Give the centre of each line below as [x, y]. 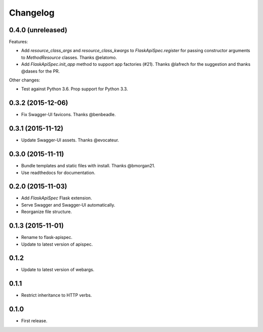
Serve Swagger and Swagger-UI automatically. [68, 205]
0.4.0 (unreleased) [38, 30]
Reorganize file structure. [47, 212]
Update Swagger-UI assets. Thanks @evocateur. [70, 140]
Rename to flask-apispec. [47, 237]
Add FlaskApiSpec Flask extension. [56, 198]
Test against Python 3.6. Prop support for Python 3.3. [75, 89]
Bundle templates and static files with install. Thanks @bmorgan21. [88, 166]
